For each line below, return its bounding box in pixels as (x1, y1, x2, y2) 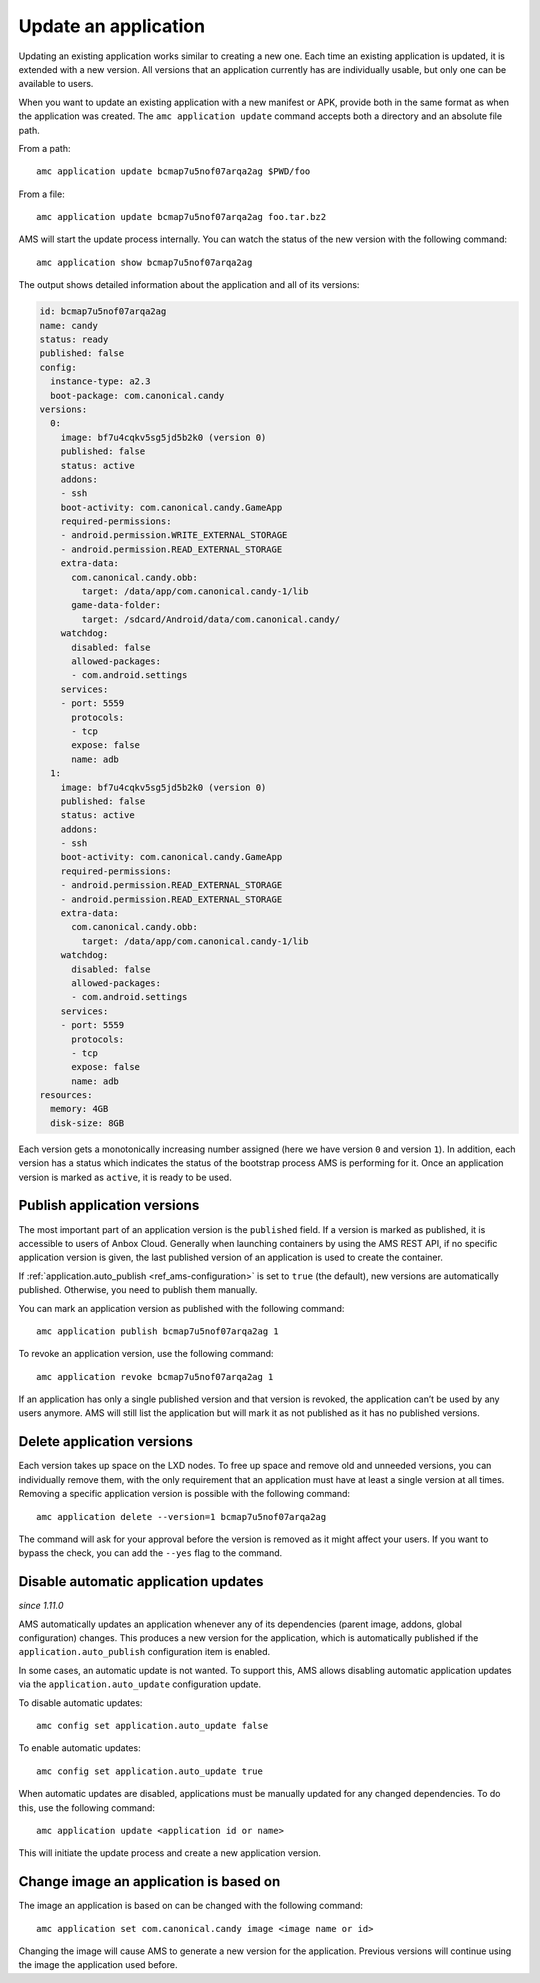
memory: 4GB (50, 1103, 109, 1115)
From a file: (18, 188, 65, 200)
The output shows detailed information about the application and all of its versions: (18, 279, 360, 291)
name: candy (39, 320, 99, 331)
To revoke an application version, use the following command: (18, 1348, 274, 1360)
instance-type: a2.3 (50, 376, 151, 387)
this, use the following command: (18, 1801, 155, 1814)
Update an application (18, 15, 205, 37)
